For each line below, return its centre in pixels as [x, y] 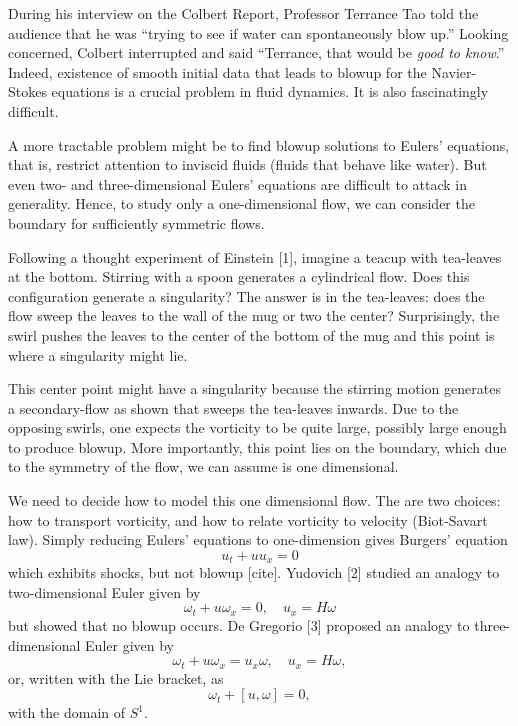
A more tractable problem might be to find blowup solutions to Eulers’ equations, [259, 144]
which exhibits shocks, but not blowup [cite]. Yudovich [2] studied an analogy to [254, 572]
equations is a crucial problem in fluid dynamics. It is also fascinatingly [270, 91]
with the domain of [67, 712]
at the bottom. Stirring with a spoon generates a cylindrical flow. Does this [239, 276]
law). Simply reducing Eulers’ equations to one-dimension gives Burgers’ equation [258, 539]
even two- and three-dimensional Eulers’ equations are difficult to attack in [238, 183]
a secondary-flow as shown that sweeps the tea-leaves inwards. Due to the [233, 407]
